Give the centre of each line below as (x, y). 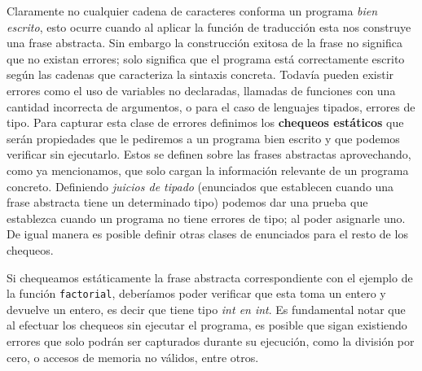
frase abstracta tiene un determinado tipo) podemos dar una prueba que (187, 202)
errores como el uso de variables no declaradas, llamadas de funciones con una (201, 90)
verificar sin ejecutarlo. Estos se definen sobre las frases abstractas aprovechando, (209, 154)
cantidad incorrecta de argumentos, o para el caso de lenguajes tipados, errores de (211, 106)
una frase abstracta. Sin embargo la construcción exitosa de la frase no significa (204, 43)
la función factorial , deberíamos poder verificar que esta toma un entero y (196, 293)
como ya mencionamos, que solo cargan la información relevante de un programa (208, 170)
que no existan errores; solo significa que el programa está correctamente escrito (206, 58)
